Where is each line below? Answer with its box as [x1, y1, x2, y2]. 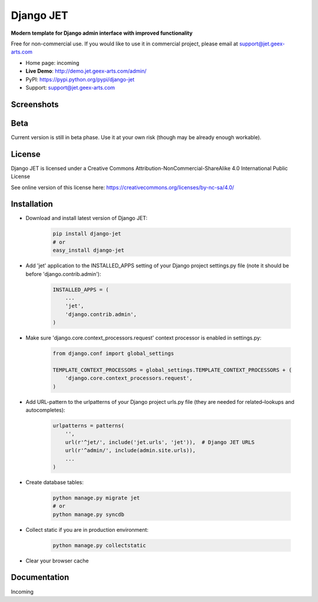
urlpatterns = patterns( [52, 422, 125, 429]
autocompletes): [25, 407, 65, 413]
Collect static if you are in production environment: [25, 526, 149, 533]
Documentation [11, 573, 69, 583]
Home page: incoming [25, 59, 79, 66]
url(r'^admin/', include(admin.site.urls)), [65, 447, 196, 454]
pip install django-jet [52, 231, 122, 237]
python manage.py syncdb [52, 511, 125, 518]
